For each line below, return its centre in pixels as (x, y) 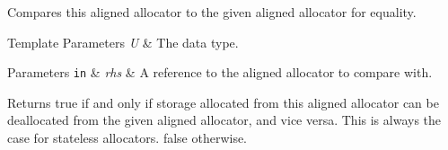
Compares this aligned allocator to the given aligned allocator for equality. (212, 12)
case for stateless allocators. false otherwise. (127, 138)
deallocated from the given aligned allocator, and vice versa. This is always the (224, 120)
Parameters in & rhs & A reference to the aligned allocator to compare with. (220, 72)
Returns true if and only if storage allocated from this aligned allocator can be (223, 102)
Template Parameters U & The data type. (123, 42)
